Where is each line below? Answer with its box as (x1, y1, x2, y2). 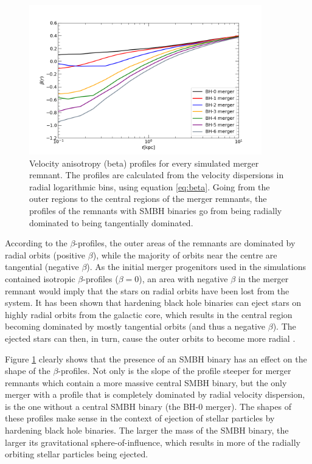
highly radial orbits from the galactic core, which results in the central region (5, 308, 293, 320)
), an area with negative (139, 272, 228, 285)
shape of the (5, 364, 50, 377)
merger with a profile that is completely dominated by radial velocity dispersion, (5, 388, 305, 401)
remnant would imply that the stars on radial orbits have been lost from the (5, 284, 289, 297)
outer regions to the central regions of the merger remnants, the (29, 192, 267, 205)
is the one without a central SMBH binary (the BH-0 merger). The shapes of (5, 400, 291, 412)
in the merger (238, 272, 289, 285)
